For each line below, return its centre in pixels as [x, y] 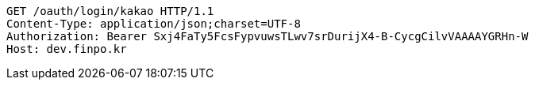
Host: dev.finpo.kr [67, 49]
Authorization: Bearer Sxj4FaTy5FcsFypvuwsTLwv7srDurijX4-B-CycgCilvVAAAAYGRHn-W [267, 36]
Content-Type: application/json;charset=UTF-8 [154, 24]
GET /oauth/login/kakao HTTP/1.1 [110, 11]
